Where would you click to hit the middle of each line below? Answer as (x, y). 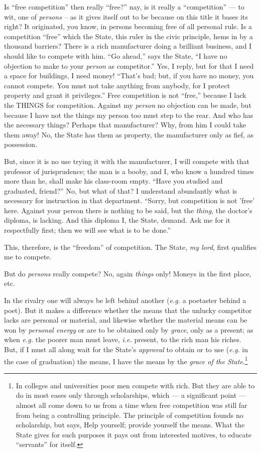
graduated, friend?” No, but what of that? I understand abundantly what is (121, 190)
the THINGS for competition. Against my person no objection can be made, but (128, 105)
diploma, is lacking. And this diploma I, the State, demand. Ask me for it (117, 220)
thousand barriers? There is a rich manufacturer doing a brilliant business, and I (128, 46)
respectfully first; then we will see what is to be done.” (88, 230)
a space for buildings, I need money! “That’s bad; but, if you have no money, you (129, 76)
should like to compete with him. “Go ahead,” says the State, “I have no (116, 55)
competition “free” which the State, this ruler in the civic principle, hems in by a (128, 36)
